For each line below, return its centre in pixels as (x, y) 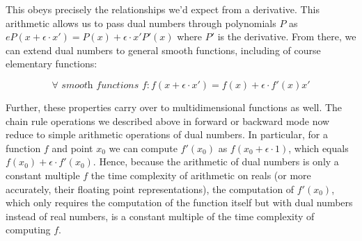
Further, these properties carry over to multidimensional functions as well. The (174, 107)
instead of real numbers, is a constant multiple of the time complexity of (160, 216)
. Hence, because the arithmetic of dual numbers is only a (216, 161)
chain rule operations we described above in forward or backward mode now (168, 120)
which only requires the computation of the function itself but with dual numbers (179, 202)
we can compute (143, 148)
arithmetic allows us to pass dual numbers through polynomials (141, 23)
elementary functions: (52, 64)
